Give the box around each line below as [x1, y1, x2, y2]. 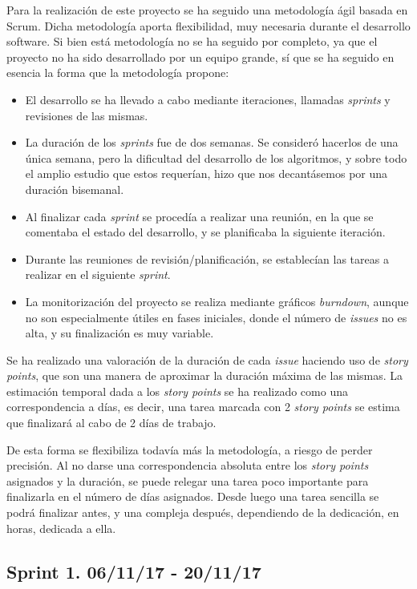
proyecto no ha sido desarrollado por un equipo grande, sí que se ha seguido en [6, 48, 395, 65]
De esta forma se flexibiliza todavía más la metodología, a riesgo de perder [6, 441, 373, 458]
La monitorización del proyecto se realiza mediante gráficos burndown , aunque [25, 292, 409, 309]
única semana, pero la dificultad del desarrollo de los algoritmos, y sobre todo [25, 149, 407, 166]
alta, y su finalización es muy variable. [25, 325, 214, 341]
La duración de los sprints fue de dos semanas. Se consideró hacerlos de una [25, 134, 399, 151]
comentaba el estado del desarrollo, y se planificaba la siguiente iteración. [25, 224, 386, 240]
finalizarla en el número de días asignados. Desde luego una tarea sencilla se [6, 488, 379, 505]
